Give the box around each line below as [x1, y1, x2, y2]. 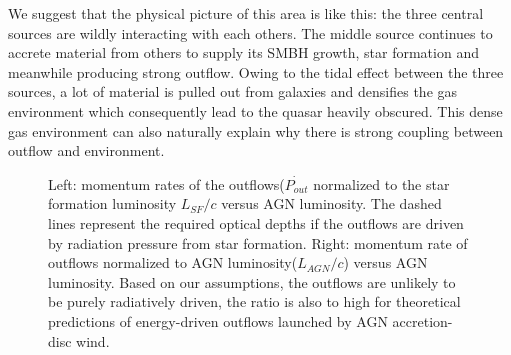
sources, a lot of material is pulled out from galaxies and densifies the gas [8, 81, 458, 102]
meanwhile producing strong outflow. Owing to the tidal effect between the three [8, 61, 504, 82]
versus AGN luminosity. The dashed [221, 193, 442, 214]
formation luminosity [48, 193, 177, 214]
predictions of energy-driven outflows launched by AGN [48, 310, 388, 331]
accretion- [392, 310, 453, 331]
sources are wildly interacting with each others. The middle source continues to [8, 22, 493, 43]
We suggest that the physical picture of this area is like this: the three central [8, 3, 484, 23]
